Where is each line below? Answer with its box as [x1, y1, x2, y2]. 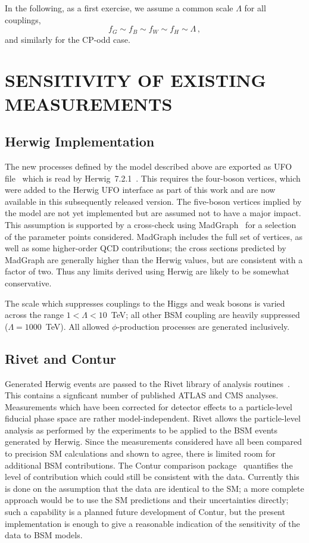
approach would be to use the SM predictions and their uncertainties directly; [5, 494, 289, 506]
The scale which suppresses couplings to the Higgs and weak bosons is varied [5, 297, 285, 309]
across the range [5, 308, 64, 321]
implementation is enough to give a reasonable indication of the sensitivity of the [5, 517, 300, 529]
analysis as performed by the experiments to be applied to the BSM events [5, 423, 278, 436]
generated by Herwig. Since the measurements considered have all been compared [5, 435, 302, 448]
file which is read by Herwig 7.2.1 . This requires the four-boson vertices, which [5, 171, 301, 184]
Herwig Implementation [5, 132, 155, 151]
